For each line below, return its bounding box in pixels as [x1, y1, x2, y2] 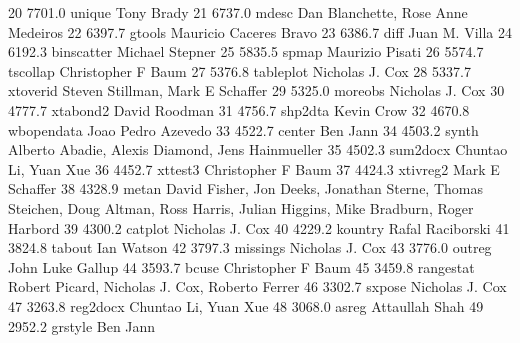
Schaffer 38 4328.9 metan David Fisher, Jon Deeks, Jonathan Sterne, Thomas [8, 178, 483, 199]
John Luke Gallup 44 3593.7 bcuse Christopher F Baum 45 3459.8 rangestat [8, 256, 475, 277]
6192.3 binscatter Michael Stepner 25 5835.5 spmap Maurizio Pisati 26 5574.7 [8, 41, 484, 62]
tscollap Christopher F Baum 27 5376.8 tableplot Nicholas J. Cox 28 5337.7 [8, 60, 471, 81]
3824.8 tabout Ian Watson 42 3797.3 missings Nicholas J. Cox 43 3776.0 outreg [8, 237, 492, 258]
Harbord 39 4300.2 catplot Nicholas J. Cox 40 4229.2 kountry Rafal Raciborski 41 [8, 217, 510, 238]
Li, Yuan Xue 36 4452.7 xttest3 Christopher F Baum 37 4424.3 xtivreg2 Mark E [8, 158, 500, 179]
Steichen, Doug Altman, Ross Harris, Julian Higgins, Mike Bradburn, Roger [8, 197, 474, 218]
